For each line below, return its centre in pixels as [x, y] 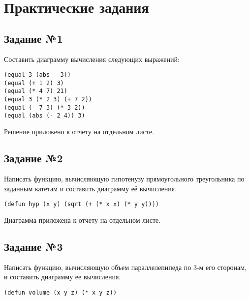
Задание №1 [33, 38]
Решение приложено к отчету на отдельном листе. [79, 132]
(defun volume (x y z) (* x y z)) [61, 292]
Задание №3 [33, 246]
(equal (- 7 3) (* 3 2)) [45, 107]
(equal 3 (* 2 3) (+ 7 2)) [48, 100]
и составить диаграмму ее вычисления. [62, 277]
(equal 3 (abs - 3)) [38, 75]
